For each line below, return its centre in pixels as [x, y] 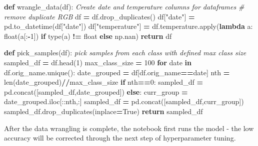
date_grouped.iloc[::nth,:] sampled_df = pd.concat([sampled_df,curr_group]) [124, 101]
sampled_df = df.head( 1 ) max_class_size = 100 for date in [98, 62]
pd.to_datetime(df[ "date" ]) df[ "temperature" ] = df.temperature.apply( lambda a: [128, 26]
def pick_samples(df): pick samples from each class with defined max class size [125, 53]
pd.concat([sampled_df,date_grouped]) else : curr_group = [96, 91]
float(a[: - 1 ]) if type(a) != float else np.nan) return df [88, 36]
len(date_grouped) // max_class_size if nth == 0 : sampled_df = [103, 82]
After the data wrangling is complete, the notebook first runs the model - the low [129, 128]
